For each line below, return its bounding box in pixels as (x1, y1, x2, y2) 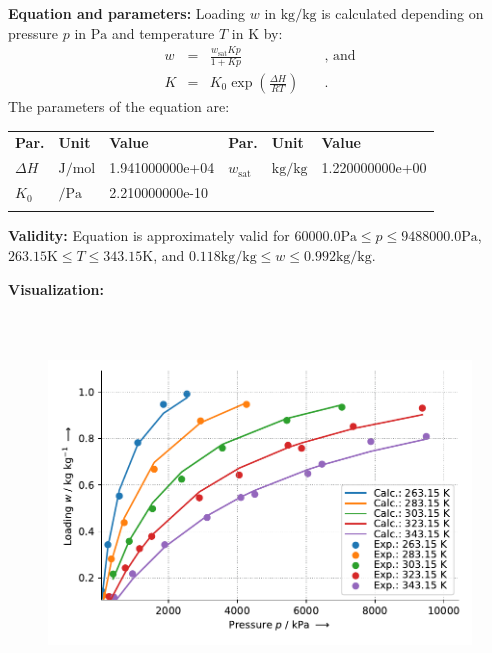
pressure (8, 22, 59, 43)
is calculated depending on (321, 3, 484, 23)
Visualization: (8, 278, 104, 299)
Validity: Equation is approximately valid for (8, 225, 290, 246)
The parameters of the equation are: (8, 96, 230, 117)
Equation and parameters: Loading (8, 3, 246, 23)
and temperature (111, 22, 215, 43)
